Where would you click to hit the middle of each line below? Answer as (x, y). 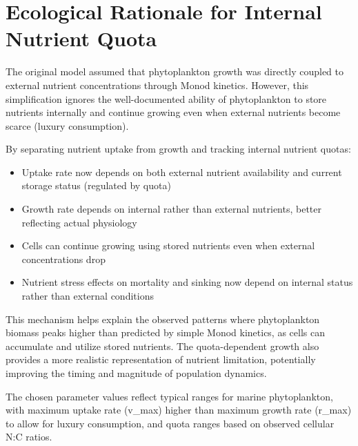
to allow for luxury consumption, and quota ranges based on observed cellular (170, 423)
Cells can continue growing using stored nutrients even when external (168, 245)
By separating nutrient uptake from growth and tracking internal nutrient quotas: (178, 149)
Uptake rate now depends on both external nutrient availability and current (182, 172)
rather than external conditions (88, 296)
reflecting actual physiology (79, 222)
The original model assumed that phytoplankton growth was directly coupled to (175, 71)
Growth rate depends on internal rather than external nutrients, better (172, 209)
